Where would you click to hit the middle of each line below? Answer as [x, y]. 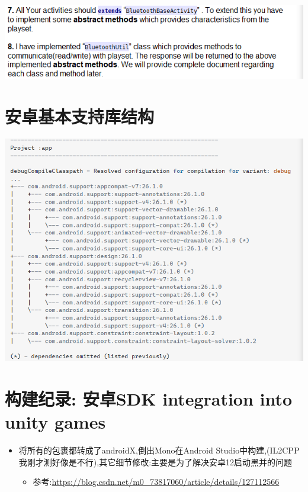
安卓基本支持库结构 [80, 116]
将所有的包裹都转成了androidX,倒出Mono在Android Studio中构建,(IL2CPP [159, 450]
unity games [55, 422]
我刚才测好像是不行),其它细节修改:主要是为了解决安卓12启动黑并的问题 [155, 462]
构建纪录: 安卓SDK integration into [149, 398]
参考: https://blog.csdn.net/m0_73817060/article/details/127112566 [156, 482]
